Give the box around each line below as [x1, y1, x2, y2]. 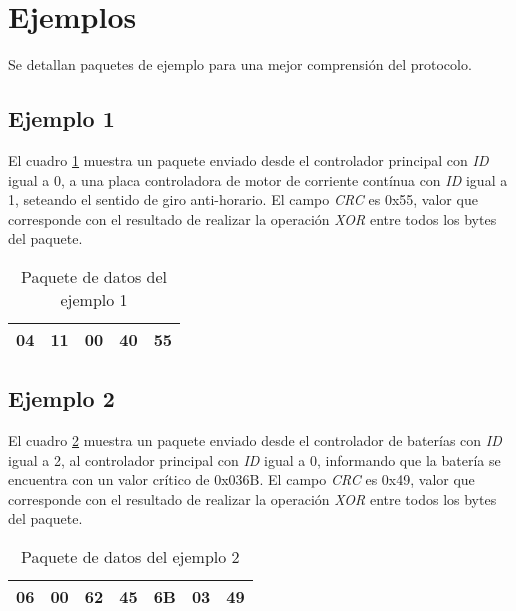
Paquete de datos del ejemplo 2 [21, 545, 240, 569]
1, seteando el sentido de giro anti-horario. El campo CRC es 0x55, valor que [8, 189, 478, 210]
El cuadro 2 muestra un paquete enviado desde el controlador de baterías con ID [8, 430, 502, 451]
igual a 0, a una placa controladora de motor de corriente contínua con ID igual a [8, 169, 508, 190]
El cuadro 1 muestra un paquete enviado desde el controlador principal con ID [8, 149, 489, 170]
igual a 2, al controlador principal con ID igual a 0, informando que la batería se [8, 449, 501, 470]
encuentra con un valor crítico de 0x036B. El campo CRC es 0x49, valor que [8, 469, 475, 490]
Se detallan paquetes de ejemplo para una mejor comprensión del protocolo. [8, 54, 472, 75]
